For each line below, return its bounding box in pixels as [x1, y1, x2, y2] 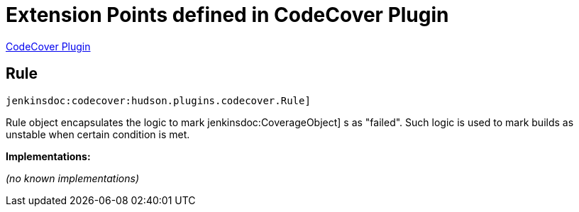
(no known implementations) [6, 172, 140, 184]
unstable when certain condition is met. [6, 128, 190, 140]
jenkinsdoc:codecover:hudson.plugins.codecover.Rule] [6, 94, 311, 106]
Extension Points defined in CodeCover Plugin [6, 3, 449, 27]
